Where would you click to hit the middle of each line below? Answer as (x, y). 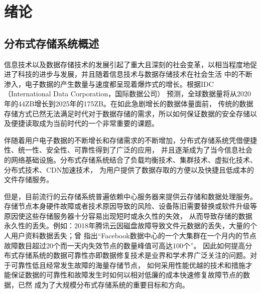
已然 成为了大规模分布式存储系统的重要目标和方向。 (103, 285)
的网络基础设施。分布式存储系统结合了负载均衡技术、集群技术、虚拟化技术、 (130, 159)
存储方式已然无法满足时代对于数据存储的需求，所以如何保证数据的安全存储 (127, 113)
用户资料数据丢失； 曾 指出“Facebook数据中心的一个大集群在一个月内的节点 (134, 236)
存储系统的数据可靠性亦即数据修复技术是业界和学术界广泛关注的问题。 (134, 255)
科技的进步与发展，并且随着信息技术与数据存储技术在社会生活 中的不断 (135, 74)
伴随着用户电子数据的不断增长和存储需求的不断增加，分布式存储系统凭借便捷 (130, 140)
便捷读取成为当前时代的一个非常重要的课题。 (85, 123)
